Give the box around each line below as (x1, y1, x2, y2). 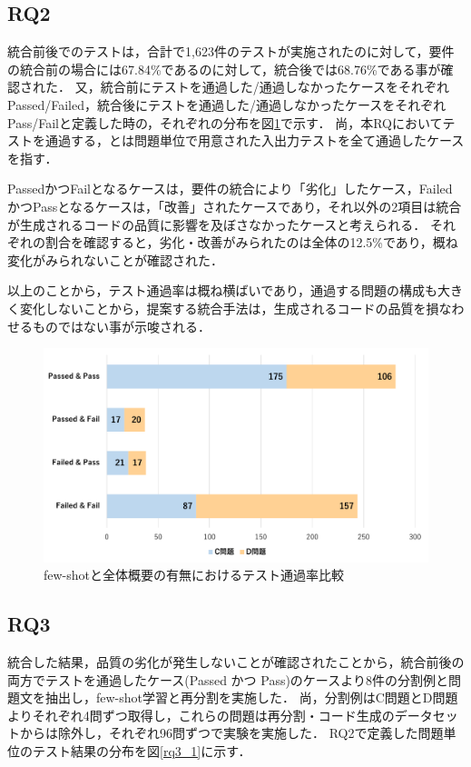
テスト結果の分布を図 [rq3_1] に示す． (32, 742, 251, 761)
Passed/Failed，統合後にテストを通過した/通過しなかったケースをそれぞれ (7, 95, 446, 114)
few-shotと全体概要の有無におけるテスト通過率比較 (44, 565, 345, 584)
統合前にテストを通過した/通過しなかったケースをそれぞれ (100, 77, 449, 96)
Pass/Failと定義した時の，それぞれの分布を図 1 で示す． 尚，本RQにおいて (7, 113, 443, 132)
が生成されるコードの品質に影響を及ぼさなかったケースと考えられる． (7, 214, 427, 234)
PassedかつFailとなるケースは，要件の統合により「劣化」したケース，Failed (7, 179, 453, 198)
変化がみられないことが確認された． (7, 250, 223, 269)
